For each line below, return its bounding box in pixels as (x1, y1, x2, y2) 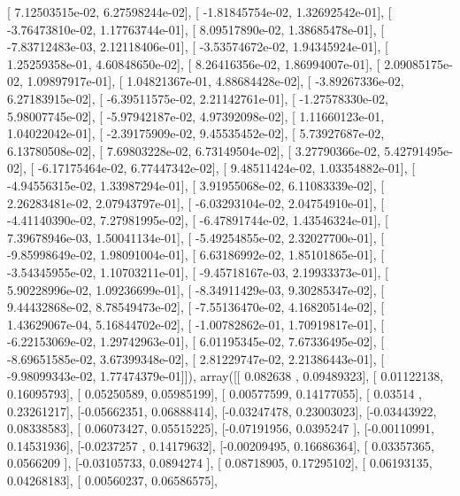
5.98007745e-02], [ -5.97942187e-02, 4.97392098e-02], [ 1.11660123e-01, (7, 106, 385, 125)
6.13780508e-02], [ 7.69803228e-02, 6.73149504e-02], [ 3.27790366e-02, (7, 141, 380, 159)
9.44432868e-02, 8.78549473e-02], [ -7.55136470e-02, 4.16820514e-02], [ (7, 298, 385, 316)
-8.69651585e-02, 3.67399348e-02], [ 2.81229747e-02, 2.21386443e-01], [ (7, 349, 385, 368)
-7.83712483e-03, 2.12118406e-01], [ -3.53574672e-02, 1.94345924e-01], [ (7, 37, 388, 56)
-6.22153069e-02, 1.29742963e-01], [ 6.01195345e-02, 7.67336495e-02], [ (7, 332, 385, 351)
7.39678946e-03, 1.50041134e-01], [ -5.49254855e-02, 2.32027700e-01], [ (7, 228, 385, 246)
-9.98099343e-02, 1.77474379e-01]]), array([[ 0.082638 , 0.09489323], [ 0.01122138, (7, 367, 444, 385)
